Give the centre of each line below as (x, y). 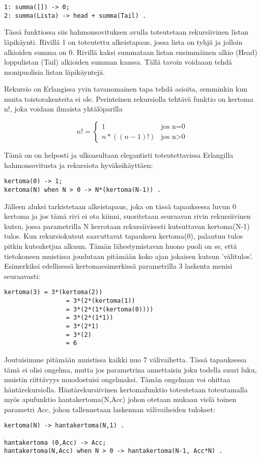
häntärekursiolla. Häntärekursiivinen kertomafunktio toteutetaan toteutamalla (126, 389)
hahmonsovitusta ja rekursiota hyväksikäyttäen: (79, 165)
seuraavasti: (22, 276)
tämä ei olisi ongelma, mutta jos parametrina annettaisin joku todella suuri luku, (130, 369)
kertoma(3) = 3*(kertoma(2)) (53, 292)
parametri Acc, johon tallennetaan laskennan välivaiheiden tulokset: (110, 409)
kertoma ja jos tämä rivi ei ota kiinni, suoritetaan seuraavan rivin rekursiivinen (127, 216)
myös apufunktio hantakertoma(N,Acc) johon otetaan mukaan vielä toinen (120, 399)
